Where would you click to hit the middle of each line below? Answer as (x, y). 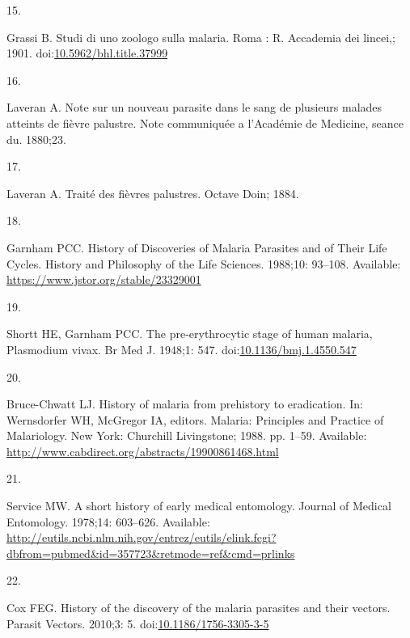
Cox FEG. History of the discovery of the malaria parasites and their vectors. (199, 608)
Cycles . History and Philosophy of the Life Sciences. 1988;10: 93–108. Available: (204, 263)
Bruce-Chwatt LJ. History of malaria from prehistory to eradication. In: (185, 404)
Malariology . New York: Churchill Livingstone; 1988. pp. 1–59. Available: (187, 435)
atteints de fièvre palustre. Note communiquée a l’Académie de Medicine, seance (205, 123)
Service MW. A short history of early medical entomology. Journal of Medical (199, 506)
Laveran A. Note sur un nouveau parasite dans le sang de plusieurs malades (194, 107)
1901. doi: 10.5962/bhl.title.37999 (87, 53)
